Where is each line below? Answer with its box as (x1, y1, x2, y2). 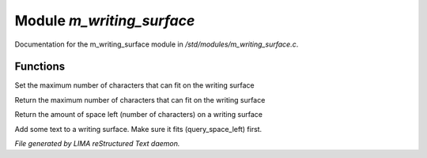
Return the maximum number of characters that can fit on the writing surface (14, 95, 266, 104)
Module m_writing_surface (14, 12, 195, 29)
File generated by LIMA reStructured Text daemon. (14, 139, 180, 149)
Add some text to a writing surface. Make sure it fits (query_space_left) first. (14, 124, 263, 134)
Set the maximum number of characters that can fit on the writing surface (14, 81, 255, 90)
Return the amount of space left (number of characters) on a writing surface (14, 110, 263, 119)
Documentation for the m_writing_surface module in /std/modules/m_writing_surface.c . (14, 39, 299, 49)
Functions (14, 60, 66, 73)
